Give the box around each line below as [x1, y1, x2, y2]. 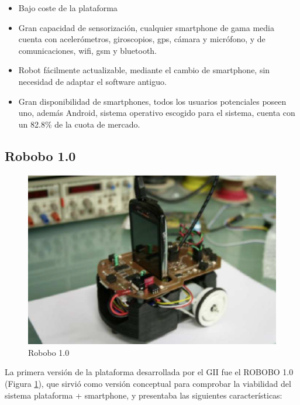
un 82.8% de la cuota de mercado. [18, 118, 140, 130]
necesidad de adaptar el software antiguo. [18, 75, 167, 87]
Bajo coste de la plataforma [18, 2, 118, 13]
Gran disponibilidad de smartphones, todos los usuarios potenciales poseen [18, 95, 287, 107]
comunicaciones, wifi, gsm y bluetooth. [18, 44, 157, 56]
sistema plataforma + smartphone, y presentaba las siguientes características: [5, 389, 282, 401]
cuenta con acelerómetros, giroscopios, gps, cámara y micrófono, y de [18, 33, 265, 45]
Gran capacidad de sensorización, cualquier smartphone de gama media [18, 21, 275, 33]
